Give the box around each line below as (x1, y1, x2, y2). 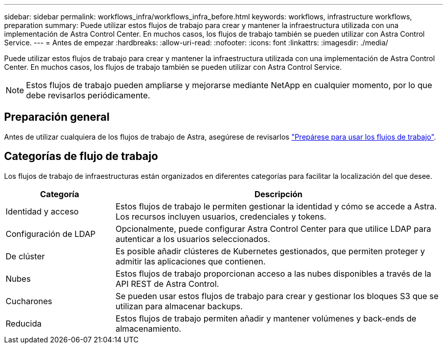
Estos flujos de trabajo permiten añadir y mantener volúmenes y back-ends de (115, 313, 416, 324)
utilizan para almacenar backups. (115, 301, 243, 311)
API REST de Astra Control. (115, 278, 219, 289)
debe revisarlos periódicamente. (26, 90, 151, 100)
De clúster (6, 251, 45, 261)
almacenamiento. (115, 323, 182, 334)
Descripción (254, 189, 303, 199)
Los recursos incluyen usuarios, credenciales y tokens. (115, 211, 327, 222)
